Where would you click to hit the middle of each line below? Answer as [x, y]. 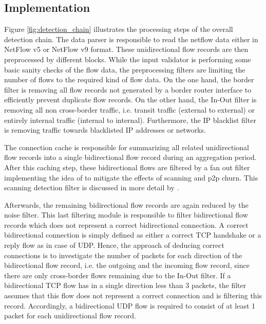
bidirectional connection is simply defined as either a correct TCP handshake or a [133, 235]
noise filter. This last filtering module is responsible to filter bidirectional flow [126, 215]
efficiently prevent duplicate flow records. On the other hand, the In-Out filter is [130, 100]
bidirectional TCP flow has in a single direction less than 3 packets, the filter [125, 285]
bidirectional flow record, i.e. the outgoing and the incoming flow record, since [127, 265]
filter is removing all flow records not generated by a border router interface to [128, 89]
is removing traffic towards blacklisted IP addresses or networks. [105, 130]
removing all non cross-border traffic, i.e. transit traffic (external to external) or [129, 109]
